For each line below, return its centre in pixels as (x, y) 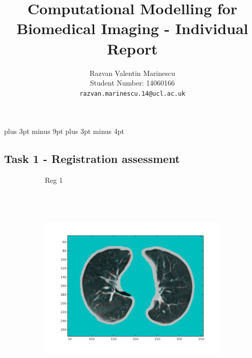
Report (132, 48)
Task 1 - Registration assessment (92, 159)
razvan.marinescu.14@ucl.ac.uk (132, 93)
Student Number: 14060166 (132, 83)
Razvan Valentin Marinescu (132, 73)
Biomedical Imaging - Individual (132, 28)
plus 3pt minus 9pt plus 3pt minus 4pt (64, 131)
